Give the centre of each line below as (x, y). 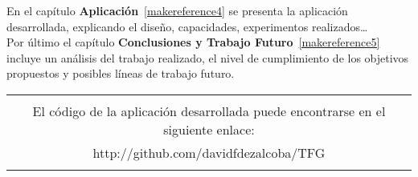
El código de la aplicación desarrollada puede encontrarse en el (209, 111)
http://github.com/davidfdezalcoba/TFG (209, 152)
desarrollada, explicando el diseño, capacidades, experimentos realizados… (187, 26)
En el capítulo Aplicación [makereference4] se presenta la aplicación (177, 10)
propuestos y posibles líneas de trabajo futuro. (121, 73)
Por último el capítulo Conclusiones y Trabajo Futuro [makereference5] (193, 42)
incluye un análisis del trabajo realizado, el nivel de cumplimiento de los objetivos (208, 57)
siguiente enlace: (209, 129)
